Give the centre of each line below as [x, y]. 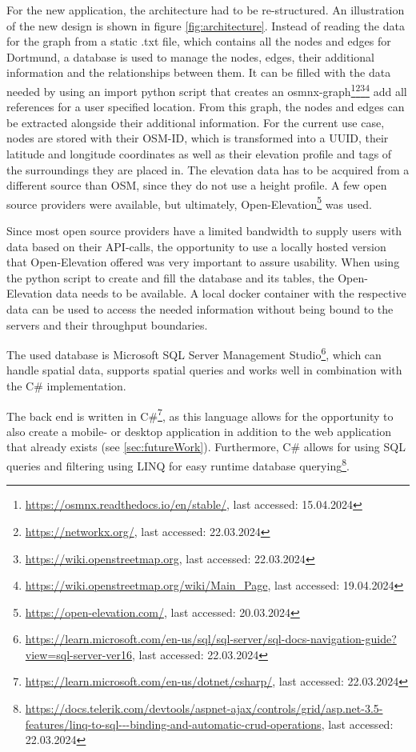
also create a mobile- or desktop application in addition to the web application [199, 431]
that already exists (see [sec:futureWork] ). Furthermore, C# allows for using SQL [206, 447]
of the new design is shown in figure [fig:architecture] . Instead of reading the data [206, 25]
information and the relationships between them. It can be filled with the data [199, 72]
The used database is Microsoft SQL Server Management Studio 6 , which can [194, 353]
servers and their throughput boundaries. [107, 324]
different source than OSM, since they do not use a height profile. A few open [197, 185]
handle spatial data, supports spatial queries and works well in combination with [204, 370]
